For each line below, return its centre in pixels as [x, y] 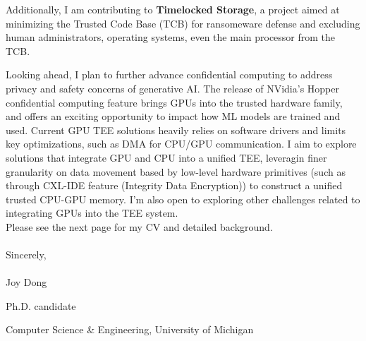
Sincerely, [26, 255]
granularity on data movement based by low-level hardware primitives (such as [176, 171]
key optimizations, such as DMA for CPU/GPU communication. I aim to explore [181, 144]
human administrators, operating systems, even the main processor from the [171, 37]
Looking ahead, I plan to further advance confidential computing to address [169, 74]
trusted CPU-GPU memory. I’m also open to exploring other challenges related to [183, 199]
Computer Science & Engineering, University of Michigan [130, 329]
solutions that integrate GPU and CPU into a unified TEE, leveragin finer [166, 157]
